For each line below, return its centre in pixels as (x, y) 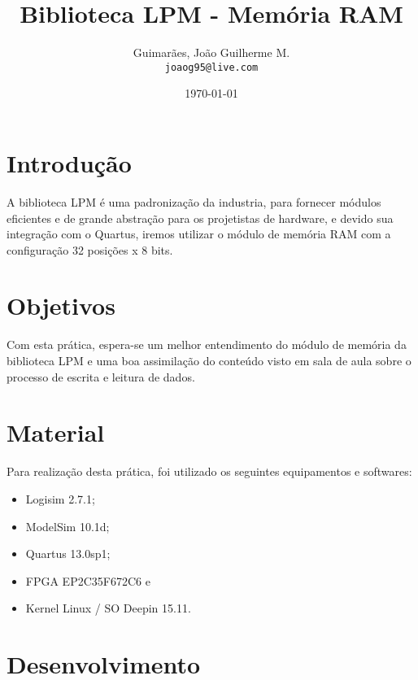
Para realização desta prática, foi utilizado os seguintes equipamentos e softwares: (209, 471)
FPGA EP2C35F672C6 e (88, 580)
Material (56, 432)
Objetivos (61, 305)
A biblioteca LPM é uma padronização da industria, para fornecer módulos (194, 201)
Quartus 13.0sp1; (68, 554)
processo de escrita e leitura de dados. (101, 376)
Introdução (69, 162)
